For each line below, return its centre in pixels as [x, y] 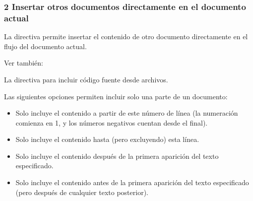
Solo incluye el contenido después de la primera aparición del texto [117, 156]
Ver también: [24, 63]
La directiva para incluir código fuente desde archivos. [86, 79]
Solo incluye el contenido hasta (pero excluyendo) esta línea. [107, 139]
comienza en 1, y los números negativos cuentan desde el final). [112, 122]
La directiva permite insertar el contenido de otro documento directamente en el [126, 36]
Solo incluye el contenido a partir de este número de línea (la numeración [127, 113]
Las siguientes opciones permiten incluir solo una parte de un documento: [116, 96]
